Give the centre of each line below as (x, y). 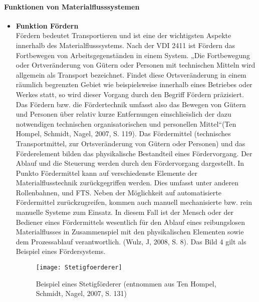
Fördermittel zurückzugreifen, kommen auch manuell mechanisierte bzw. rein (134, 202)
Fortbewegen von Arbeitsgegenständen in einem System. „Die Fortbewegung (133, 55)
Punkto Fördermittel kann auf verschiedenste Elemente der (107, 173)
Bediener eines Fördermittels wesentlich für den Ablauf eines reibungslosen (131, 222)
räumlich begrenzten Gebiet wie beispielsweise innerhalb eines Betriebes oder (134, 84)
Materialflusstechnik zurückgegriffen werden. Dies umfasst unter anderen (127, 183)
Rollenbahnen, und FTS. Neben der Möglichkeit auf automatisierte (118, 192)
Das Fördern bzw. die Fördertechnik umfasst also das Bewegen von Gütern (131, 104)
